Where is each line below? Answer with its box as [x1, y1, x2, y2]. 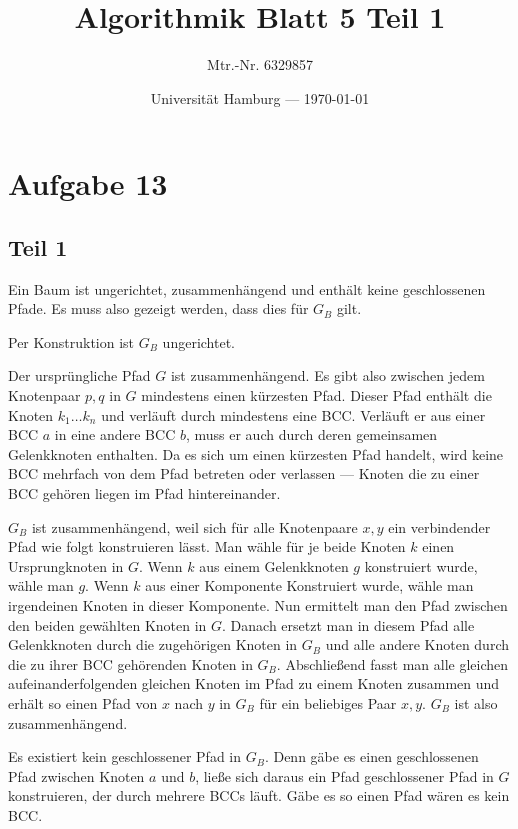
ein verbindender [388, 516, 491, 537]
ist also [454, 692, 498, 713]
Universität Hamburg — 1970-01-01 [150, 87, 370, 108]
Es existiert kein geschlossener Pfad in [8, 746, 242, 767]
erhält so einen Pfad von [8, 692, 158, 713]
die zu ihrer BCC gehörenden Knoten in [8, 653, 253, 674]
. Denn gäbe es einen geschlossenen [264, 746, 479, 767]
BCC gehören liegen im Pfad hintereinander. [8, 483, 281, 504]
